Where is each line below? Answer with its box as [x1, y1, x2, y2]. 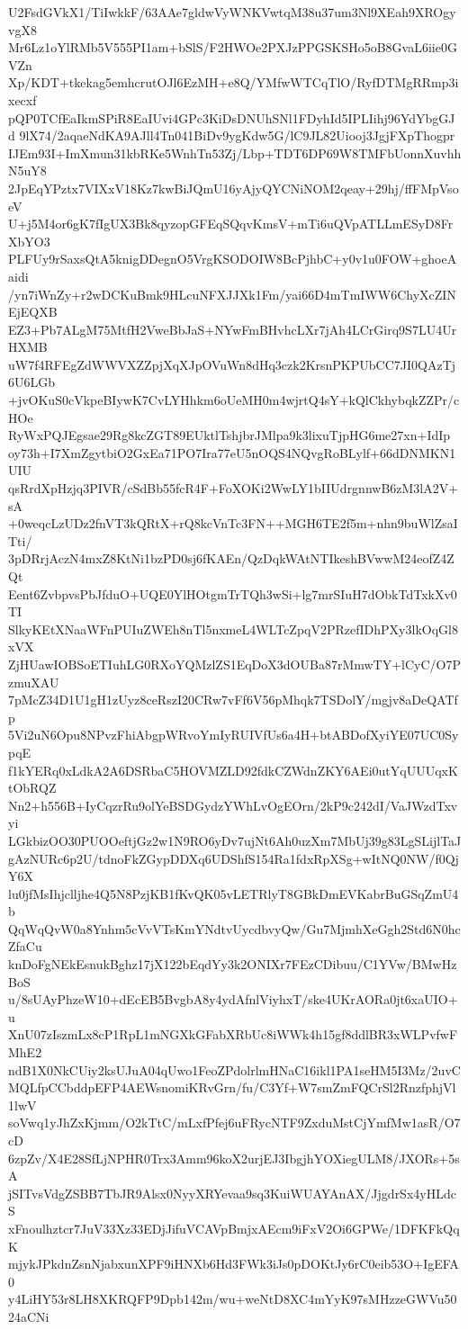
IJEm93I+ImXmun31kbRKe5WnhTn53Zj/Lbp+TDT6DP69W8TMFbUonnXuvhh [8, 143, 462, 162]
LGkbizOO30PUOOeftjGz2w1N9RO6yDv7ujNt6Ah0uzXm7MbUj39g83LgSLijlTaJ [8, 831, 462, 849]
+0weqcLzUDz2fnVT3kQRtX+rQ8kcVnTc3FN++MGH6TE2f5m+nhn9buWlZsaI [8, 514, 458, 533]
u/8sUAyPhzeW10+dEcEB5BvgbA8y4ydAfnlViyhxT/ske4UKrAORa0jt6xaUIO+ [8, 990, 458, 1009]
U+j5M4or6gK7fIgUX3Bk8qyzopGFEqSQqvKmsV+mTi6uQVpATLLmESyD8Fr [8, 214, 454, 233]
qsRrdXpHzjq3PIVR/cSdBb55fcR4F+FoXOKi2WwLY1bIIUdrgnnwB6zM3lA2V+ [8, 479, 459, 498]
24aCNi [8, 1307, 49, 1325]
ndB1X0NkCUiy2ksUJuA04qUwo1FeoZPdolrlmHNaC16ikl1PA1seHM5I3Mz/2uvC [8, 1060, 461, 1079]
